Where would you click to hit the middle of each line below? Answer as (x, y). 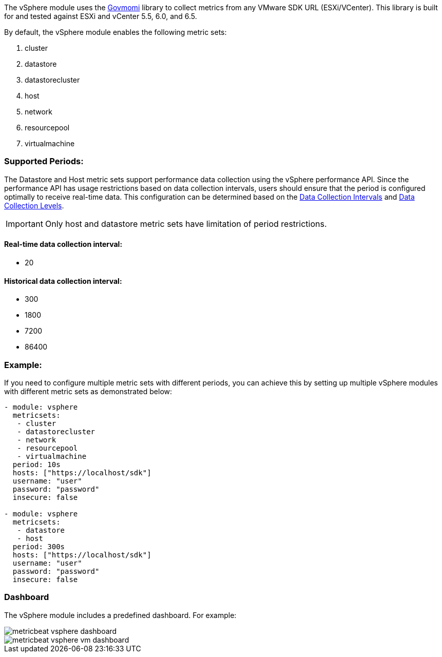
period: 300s (39, 546)
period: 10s (36, 464)
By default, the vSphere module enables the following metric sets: (116, 32)
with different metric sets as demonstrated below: (88, 391)
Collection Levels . (34, 205)
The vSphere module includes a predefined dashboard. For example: (120, 615)
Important (24, 224)
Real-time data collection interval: (63, 244)
